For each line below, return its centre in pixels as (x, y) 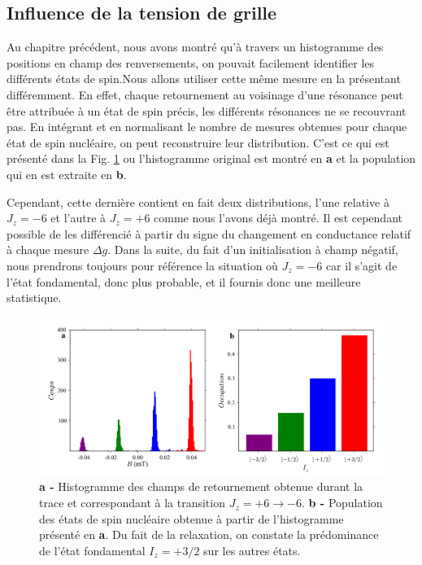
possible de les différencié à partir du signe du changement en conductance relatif (209, 233)
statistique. (34, 298)
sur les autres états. (252, 550)
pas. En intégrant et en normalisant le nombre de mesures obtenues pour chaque (207, 127)
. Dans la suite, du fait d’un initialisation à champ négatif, (253, 250)
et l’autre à (78, 218)
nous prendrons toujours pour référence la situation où (142, 265)
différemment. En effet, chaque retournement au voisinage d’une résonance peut (205, 94)
